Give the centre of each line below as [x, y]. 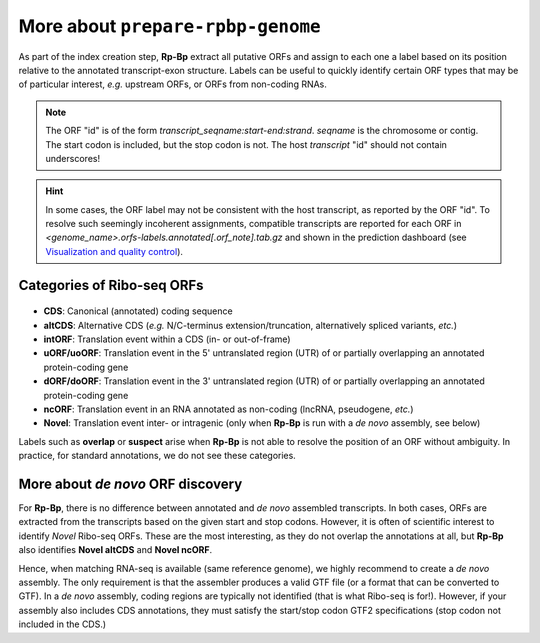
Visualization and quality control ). [114, 251]
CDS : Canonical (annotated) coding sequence [138, 311]
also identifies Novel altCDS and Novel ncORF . [115, 550]
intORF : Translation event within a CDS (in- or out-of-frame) [167, 339]
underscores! [72, 158]
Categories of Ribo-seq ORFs [111, 285]
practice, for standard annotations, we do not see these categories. [157, 456]
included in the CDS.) [62, 624]
